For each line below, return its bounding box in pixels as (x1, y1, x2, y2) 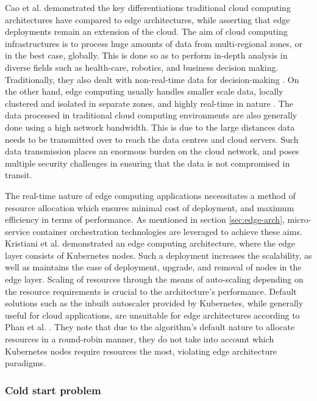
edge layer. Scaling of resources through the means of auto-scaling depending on (5, 273, 304, 286)
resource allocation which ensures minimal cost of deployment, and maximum (5, 201, 294, 214)
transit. (5, 168, 32, 181)
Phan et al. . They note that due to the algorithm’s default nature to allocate (5, 320, 295, 333)
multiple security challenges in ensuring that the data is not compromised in (5, 156, 290, 169)
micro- (287, 213, 312, 226)
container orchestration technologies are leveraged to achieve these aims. (32, 225, 302, 237)
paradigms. (5, 356, 46, 369)
